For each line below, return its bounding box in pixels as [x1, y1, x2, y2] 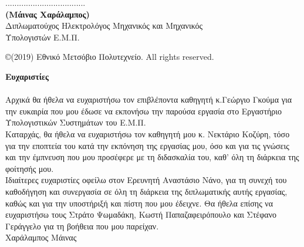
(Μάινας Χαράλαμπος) [5, 8, 90, 20]
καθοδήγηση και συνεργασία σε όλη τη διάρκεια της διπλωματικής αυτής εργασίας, [5, 185, 288, 197]
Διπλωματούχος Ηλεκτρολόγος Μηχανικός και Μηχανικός [5, 19, 202, 32]
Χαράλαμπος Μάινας [5, 231, 77, 243]
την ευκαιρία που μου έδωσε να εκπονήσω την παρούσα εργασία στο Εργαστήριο [5, 104, 282, 117]
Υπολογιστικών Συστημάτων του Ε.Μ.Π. [5, 116, 146, 128]
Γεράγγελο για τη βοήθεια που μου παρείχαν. [5, 219, 159, 232]
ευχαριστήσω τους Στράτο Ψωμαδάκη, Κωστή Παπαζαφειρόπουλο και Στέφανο [5, 208, 276, 221]
